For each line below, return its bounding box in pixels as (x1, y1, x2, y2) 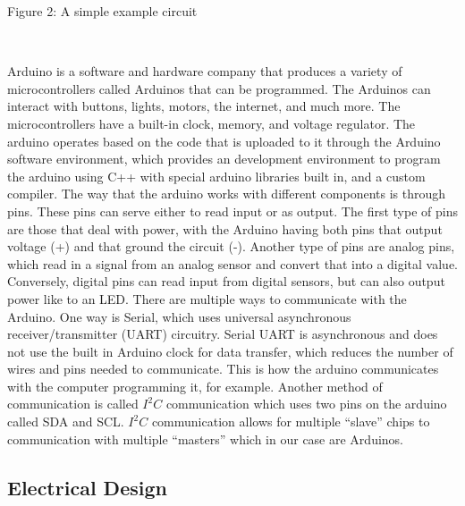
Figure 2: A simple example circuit (7, 2, 198, 20)
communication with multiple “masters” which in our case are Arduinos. (7, 429, 404, 448)
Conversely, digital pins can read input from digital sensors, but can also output (7, 272, 445, 291)
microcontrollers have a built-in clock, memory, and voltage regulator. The (7, 114, 416, 132)
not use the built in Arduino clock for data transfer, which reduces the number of (7, 342, 453, 360)
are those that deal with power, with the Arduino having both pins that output (7, 219, 443, 238)
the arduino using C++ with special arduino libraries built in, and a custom (7, 166, 426, 185)
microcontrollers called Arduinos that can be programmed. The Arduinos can (7, 79, 431, 97)
